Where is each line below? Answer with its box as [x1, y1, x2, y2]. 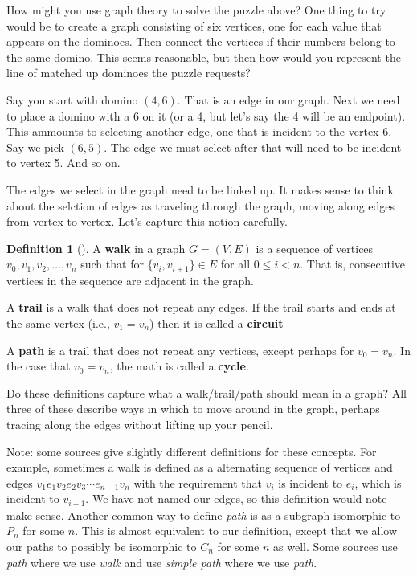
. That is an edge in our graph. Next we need [177, 91, 400, 108]
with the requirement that [133, 474, 263, 491]
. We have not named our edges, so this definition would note [85, 490, 387, 507]
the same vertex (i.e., [6, 314, 110, 331]
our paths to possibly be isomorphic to [6, 537, 197, 554]
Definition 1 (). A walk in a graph [6, 239, 186, 256]
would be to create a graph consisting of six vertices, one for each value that [6, 17, 382, 34]
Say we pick [6, 138, 64, 155]
